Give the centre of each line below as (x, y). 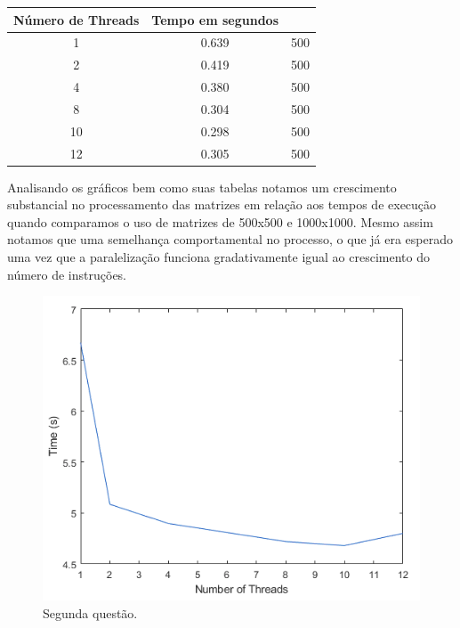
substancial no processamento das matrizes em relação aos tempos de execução (222, 204)
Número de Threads (77, 19)
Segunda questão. (90, 613)
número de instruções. (67, 274)
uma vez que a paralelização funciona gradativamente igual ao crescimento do (218, 257)
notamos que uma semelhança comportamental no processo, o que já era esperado (230, 239)
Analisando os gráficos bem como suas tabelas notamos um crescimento (202, 187)
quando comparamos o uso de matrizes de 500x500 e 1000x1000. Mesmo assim (220, 221)
